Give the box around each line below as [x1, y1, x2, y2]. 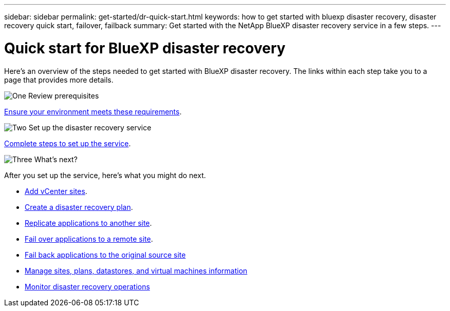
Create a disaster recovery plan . [25, 202, 133, 211]
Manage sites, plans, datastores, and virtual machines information [25, 266, 248, 275]
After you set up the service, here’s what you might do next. [4, 170, 206, 180]
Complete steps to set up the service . [4, 139, 131, 148]
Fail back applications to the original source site [25, 250, 186, 259]
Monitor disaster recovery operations [25, 282, 150, 291]
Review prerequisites [28, 91, 99, 100]
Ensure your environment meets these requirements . [4, 107, 182, 116]
